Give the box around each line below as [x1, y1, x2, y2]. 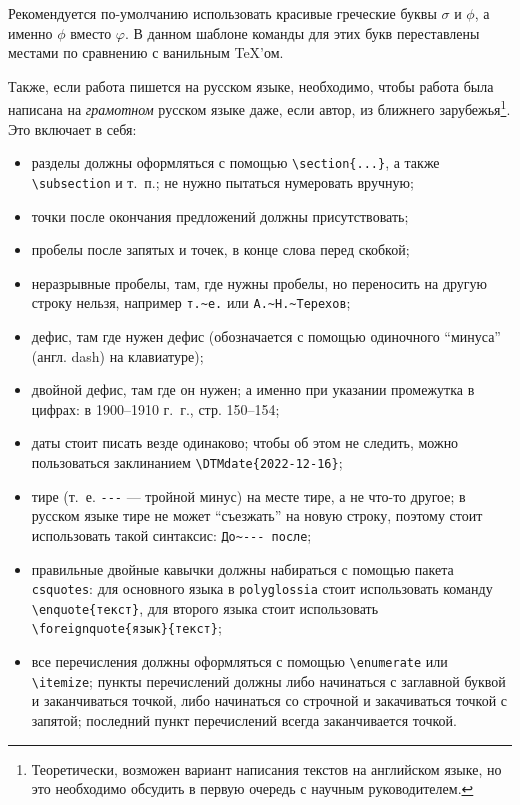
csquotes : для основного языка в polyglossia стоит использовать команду [31, 578, 493, 599]
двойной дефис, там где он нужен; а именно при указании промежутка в [31, 379, 475, 400]
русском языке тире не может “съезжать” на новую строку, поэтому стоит [31, 505, 483, 526]
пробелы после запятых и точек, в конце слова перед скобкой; [31, 239, 410, 260]
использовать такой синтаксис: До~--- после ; [31, 524, 312, 545]
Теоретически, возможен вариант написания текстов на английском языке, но [31, 758, 502, 779]
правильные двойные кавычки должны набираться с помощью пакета [31, 558, 454, 579]
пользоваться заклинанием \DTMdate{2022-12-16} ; [31, 451, 343, 472]
